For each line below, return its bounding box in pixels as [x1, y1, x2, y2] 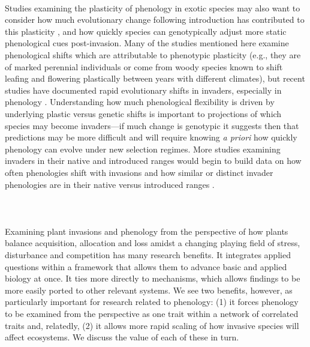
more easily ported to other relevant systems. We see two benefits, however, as [5, 283, 293, 296]
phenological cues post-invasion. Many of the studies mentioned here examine [5, 37, 289, 49]
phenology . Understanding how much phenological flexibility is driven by [5, 95, 275, 108]
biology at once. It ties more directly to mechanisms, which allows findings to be [5, 272, 300, 285]
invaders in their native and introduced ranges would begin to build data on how [5, 154, 302, 167]
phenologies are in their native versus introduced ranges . [5, 178, 215, 190]
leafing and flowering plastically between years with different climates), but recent [5, 72, 305, 85]
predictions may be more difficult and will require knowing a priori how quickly [5, 131, 297, 143]
